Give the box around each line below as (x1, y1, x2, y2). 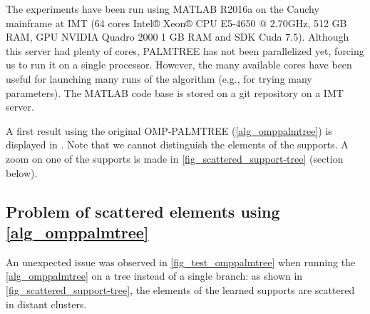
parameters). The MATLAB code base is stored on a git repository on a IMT (6, 85, 344, 100)
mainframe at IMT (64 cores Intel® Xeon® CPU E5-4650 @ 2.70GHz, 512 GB (6, 15, 347, 30)
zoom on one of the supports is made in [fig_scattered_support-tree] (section (6, 151, 344, 166)
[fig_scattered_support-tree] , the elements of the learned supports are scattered (6, 282, 355, 297)
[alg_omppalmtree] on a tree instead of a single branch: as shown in (6, 268, 303, 283)
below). (6, 165, 38, 180)
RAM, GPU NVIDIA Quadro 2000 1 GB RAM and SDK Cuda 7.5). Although (6, 29, 349, 44)
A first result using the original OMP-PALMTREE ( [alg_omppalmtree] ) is (6, 123, 332, 138)
